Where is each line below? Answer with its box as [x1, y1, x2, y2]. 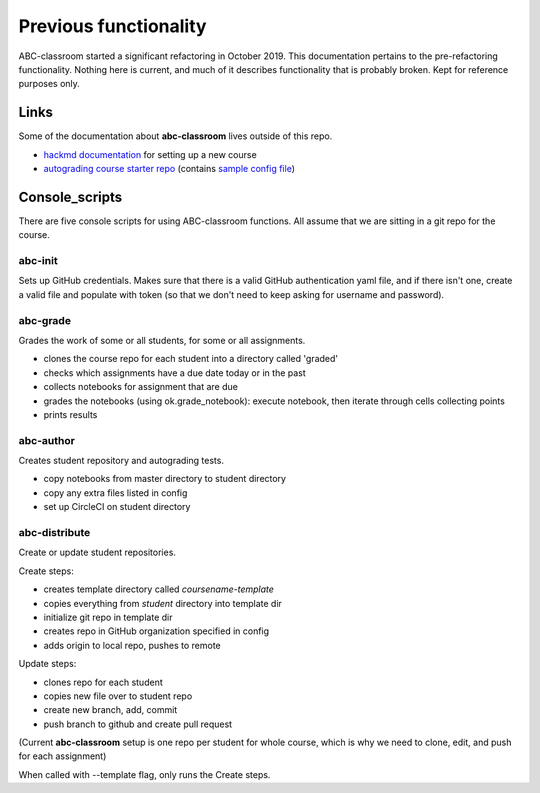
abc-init [18, 254, 59, 268]
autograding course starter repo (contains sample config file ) [43, 163, 295, 175]
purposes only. [18, 78, 80, 90]
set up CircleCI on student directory [43, 501, 191, 513]
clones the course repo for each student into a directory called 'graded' [43, 353, 339, 365]
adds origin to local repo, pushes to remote [43, 639, 221, 651]
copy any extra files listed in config [43, 486, 188, 499]
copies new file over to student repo [43, 690, 193, 702]
